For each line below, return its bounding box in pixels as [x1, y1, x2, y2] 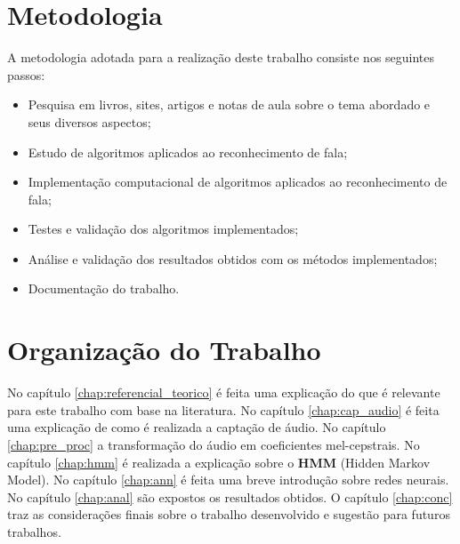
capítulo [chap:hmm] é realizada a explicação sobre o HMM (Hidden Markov [7, 452, 431, 471]
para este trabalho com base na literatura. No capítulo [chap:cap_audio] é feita [7, 400, 440, 419]
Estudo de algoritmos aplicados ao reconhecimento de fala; [28, 142, 348, 161]
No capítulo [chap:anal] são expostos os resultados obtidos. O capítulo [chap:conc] [7, 487, 453, 506]
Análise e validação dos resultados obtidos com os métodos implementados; [28, 249, 438, 268]
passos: [7, 65, 45, 84]
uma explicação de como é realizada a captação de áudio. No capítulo [7, 418, 386, 436]
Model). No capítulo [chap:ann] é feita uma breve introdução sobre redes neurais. [7, 470, 449, 489]
